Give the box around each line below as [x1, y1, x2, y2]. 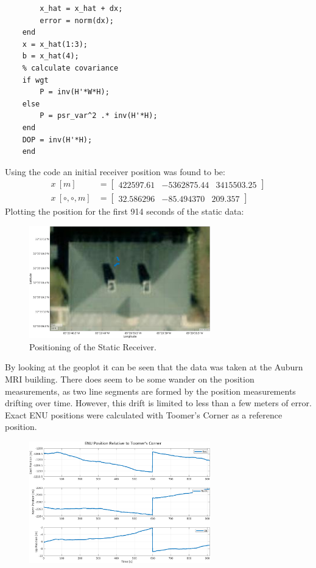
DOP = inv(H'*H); [22, 135, 93, 144]
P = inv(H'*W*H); [40, 88, 110, 97]
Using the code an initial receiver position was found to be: [5, 165, 225, 178]
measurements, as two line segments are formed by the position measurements [5, 384, 296, 397]
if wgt [22, 75, 49, 85]
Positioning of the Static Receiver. [29, 340, 156, 353]
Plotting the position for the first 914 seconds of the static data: [5, 205, 244, 218]
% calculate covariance [22, 63, 119, 72]
